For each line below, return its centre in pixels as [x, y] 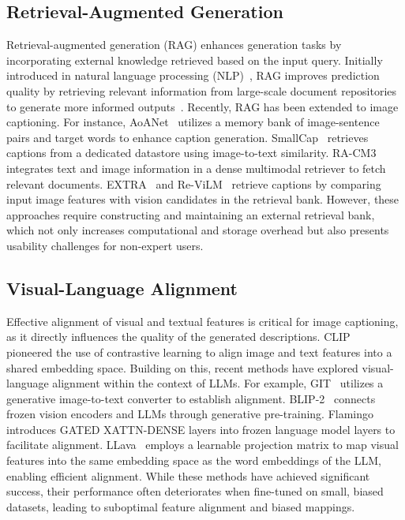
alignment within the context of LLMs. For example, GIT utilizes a [218, 383]
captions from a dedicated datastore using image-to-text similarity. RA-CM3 [191, 153]
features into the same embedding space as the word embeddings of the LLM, [194, 460]
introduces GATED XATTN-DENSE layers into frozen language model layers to [201, 429]
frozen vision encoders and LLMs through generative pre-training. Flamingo [190, 414]
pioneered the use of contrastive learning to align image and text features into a [199, 352]
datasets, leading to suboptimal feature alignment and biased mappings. [181, 506]
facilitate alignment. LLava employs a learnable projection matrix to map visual [202, 445]
